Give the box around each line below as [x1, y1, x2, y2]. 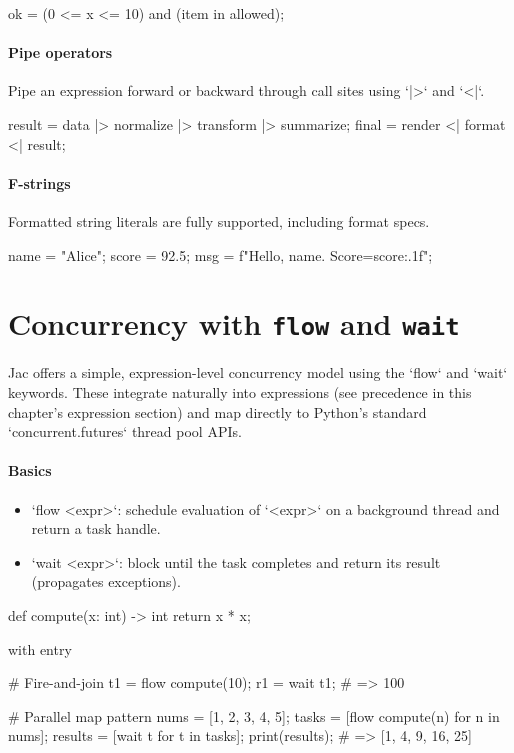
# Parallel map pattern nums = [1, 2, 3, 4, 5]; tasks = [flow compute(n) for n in [8, 705, 500, 726]
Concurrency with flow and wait [8, 303, 460, 344]
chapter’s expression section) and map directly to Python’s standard [8, 401, 427, 422]
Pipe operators [8, 42, 113, 63]
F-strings [8, 172, 71, 193]
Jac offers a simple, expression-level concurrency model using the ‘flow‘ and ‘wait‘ [8, 362, 508, 383]
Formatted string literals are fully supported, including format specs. [8, 210, 430, 231]
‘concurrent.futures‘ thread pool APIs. [8, 421, 242, 442]
